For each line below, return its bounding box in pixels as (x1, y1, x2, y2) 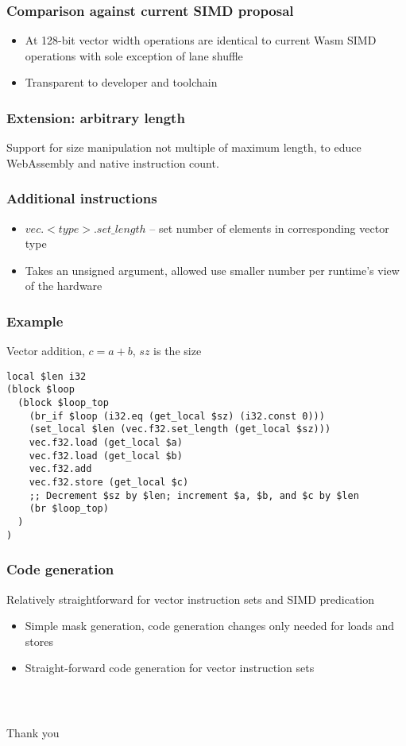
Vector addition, (6, 342, 85, 359)
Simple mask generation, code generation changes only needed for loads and (25, 617, 395, 634)
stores (25, 632, 53, 649)
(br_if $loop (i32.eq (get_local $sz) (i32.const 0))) (29, 410, 325, 422)
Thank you (6, 725, 60, 741)
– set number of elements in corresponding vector (149, 219, 389, 236)
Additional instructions (6, 188, 157, 208)
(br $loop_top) (29, 503, 109, 515)
